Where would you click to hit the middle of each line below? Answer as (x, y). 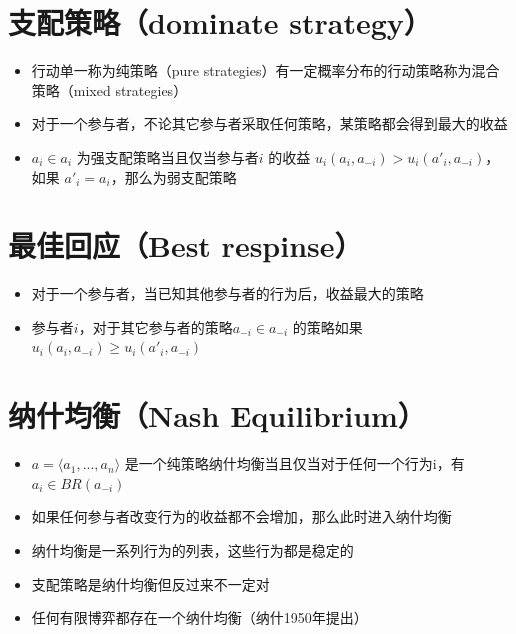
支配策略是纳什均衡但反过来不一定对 (150, 583)
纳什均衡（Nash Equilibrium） (217, 415)
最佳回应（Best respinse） (185, 245)
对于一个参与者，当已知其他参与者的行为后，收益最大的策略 (227, 293)
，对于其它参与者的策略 (155, 326)
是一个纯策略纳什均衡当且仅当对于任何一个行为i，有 (294, 463)
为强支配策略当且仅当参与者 (167, 156)
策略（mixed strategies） (109, 89)
